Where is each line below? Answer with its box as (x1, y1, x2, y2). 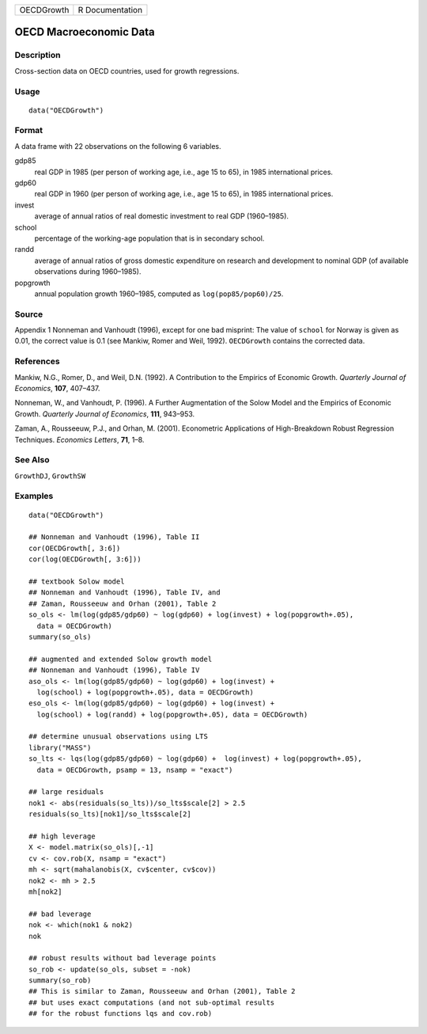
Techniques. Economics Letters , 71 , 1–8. (14, 435, 145, 444)
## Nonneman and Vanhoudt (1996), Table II (28, 533, 200, 542)
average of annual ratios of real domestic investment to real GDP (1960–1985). (34, 211, 289, 221)
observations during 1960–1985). (34, 267, 142, 276)
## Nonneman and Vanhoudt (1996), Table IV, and (28, 588, 221, 597)
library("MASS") (28, 743, 92, 752)
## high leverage (28, 831, 96, 841)
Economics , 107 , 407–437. (14, 384, 100, 393)
